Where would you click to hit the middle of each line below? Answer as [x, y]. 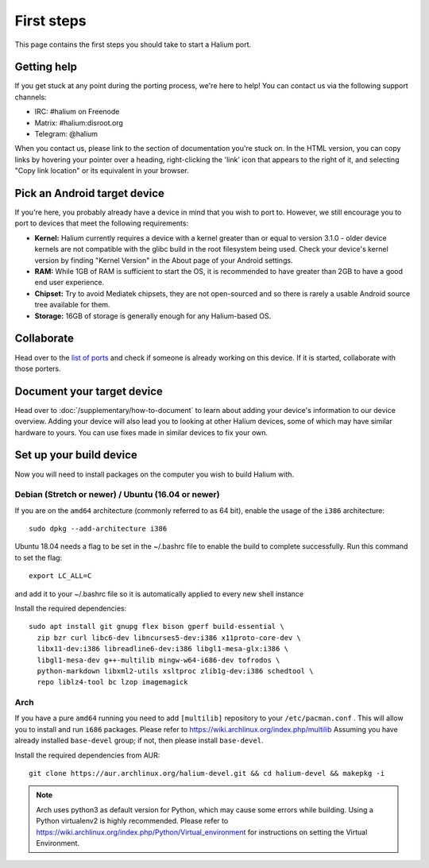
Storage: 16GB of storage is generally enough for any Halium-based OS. [153, 316]
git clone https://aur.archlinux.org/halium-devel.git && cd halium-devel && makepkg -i [207, 773]
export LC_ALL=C [60, 576]
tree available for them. [72, 305]
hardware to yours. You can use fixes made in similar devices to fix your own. [141, 432]
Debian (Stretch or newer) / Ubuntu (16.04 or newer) [117, 495]
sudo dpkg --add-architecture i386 [98, 529]
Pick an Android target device [89, 193]
